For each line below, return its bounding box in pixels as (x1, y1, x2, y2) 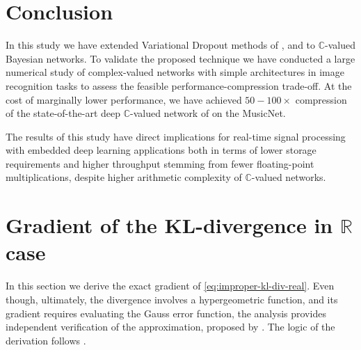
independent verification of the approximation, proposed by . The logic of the (6, 319, 335, 334)
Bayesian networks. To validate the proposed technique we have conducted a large (6, 51, 355, 65)
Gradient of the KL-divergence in (6, 211, 333, 239)
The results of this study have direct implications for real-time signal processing (6, 129, 346, 143)
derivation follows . (6, 333, 86, 347)
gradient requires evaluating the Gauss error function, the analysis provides (6, 305, 326, 320)
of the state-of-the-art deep (6, 106, 120, 120)
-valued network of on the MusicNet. (130, 106, 286, 120)
